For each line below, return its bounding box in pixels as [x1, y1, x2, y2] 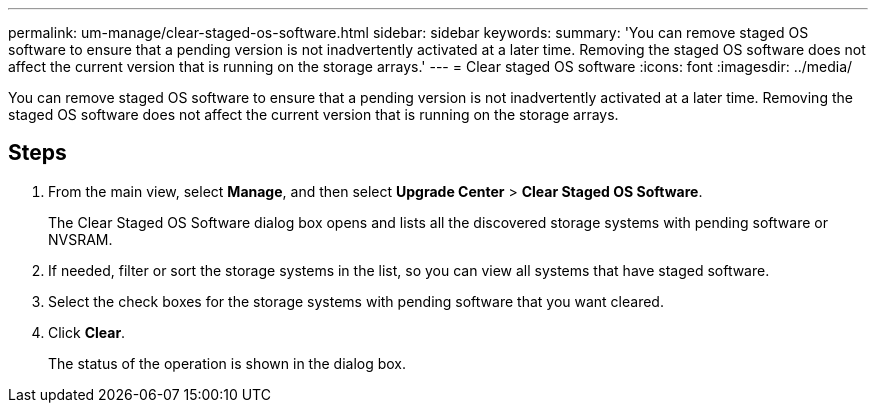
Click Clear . [48, 323, 126, 341]
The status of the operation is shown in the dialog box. [48, 354, 407, 372]
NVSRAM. [48, 230, 113, 248]
